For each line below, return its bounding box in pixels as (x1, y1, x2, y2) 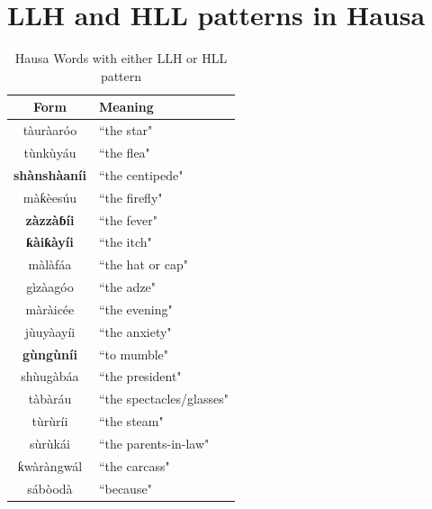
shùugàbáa (21, 367, 79, 386)
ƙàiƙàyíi (26, 232, 74, 251)
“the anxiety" (98, 322, 172, 341)
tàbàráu (28, 389, 72, 408)
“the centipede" (98, 165, 184, 184)
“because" (98, 478, 152, 497)
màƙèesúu (22, 187, 77, 206)
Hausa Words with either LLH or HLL (14, 49, 228, 68)
